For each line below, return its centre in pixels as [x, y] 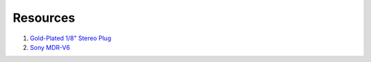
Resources [44, 18]
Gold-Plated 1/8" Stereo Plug [70, 38]
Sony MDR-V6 [50, 47]
